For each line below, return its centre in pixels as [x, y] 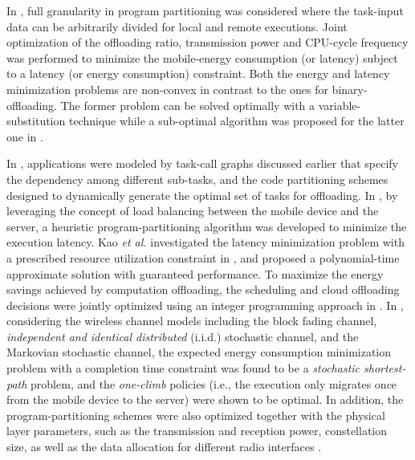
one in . [25, 136]
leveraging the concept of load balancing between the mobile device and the [193, 211]
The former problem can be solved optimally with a [188, 105]
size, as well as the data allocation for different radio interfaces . [164, 447]
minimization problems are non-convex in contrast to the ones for [167, 89]
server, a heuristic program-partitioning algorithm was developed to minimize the [207, 226]
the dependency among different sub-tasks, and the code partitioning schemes [197, 179]
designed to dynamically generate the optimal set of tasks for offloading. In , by [202, 195]
